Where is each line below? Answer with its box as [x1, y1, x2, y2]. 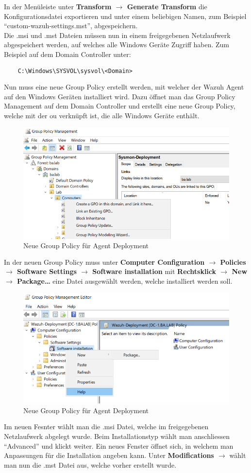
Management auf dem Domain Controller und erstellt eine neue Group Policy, [4, 101, 235, 111]
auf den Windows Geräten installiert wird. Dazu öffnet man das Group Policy [4, 91, 235, 101]
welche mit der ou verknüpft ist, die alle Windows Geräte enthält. [4, 110, 200, 120]
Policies [220, 256, 246, 267]
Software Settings [17, 266, 77, 276]
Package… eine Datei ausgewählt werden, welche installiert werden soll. [17, 275, 233, 286]
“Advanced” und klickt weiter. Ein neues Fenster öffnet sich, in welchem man [4, 440, 234, 451]
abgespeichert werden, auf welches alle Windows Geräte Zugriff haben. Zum [4, 39, 230, 50]
